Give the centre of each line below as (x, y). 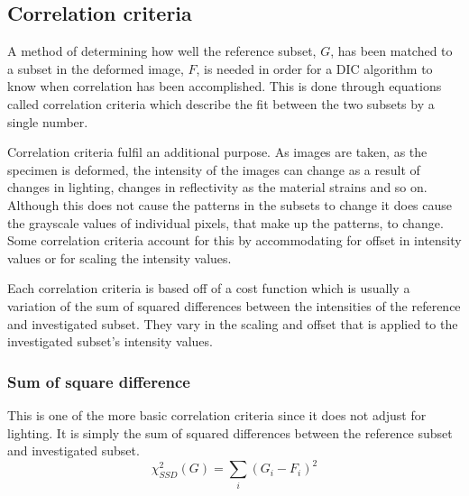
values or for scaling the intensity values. (120, 257)
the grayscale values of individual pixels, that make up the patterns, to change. (225, 222)
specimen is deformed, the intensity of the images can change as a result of (214, 169)
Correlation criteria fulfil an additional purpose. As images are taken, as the (217, 152)
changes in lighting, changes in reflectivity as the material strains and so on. (217, 187)
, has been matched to (391, 51)
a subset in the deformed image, (96, 68)
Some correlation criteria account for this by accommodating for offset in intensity (234, 240)
